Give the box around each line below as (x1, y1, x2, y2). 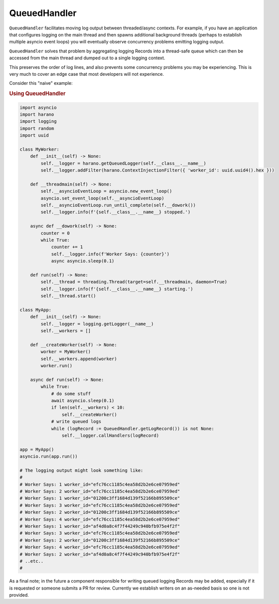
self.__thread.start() (40, 293, 97, 299)
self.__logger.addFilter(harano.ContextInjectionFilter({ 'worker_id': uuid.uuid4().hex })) (40, 168, 275, 173)
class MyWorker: (19, 146, 60, 152)
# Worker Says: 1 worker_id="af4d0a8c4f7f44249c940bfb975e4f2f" (19, 523, 180, 529)
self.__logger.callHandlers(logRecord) (61, 432, 159, 438)
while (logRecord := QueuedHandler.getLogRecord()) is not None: (51, 425, 214, 431)
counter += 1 (51, 244, 83, 250)
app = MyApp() (19, 446, 54, 452)
